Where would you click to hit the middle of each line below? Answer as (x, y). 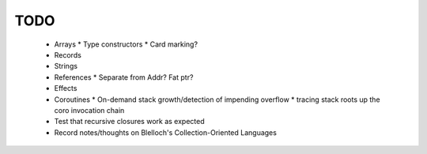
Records (68, 54)
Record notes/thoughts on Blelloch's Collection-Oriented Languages (165, 132)
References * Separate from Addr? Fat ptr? (124, 77)
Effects (66, 88)
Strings (66, 66)
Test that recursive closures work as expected (129, 122)
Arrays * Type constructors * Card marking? (126, 44)
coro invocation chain (89, 110)
